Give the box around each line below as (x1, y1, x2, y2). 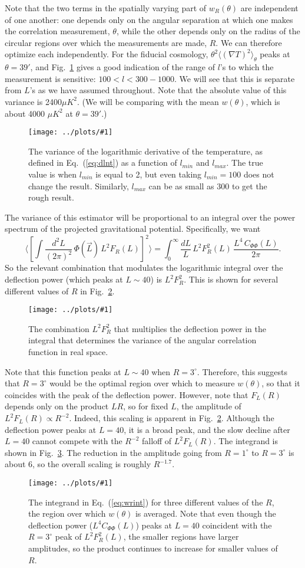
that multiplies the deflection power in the (114, 322, 266, 334)
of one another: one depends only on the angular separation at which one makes (5, 13, 293, 25)
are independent (240, 2, 299, 14)
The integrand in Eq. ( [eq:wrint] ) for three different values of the (28, 495, 263, 508)
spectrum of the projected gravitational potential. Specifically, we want (5, 222, 261, 235)
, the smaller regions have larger (123, 530, 239, 543)
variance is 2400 (5, 95, 62, 107)
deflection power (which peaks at (5, 273, 123, 285)
